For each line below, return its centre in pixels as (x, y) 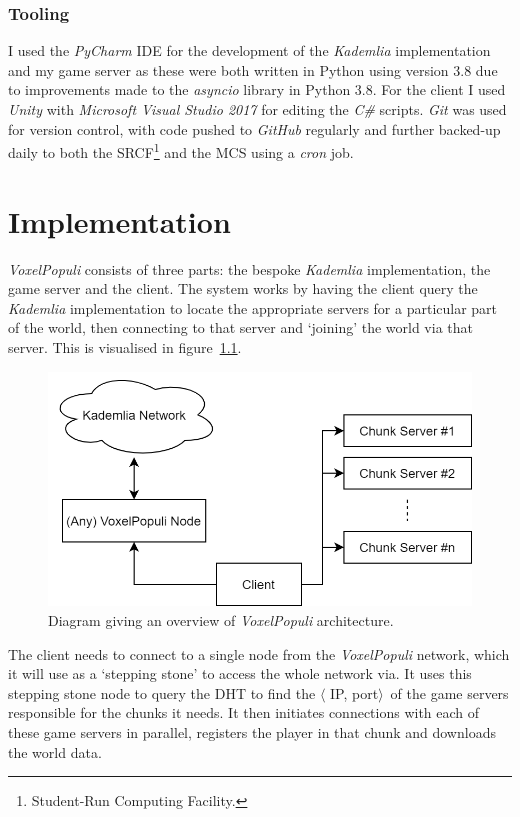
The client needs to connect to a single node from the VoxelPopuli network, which (259, 653)
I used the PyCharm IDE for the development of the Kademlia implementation (249, 50)
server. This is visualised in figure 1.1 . (125, 346)
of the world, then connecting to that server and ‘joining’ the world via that (240, 327)
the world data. (55, 751)
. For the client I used (439, 89)
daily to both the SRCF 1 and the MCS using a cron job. (181, 150)
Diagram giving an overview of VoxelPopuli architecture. (221, 619)
